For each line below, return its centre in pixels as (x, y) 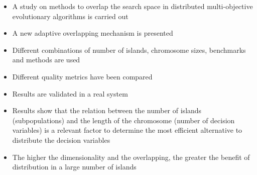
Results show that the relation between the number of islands (107, 110)
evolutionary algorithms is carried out (70, 16)
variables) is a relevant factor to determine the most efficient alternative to (127, 130)
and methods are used (46, 60)
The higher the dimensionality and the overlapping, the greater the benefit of (131, 157)
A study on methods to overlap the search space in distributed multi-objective (133, 6)
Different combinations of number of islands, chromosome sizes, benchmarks (129, 50)
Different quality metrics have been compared (82, 76)
